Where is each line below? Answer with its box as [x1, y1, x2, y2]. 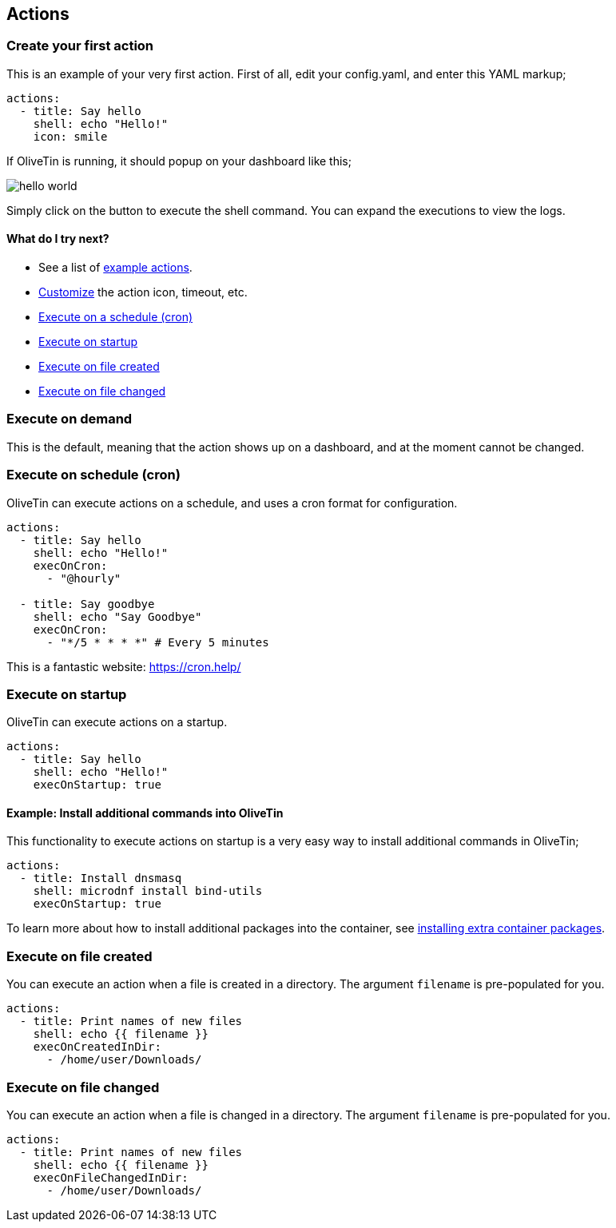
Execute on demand [6, 411, 133, 427]
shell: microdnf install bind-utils [33, 884, 263, 898]
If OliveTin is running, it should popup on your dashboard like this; [6, 153, 352, 168]
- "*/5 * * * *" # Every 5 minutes [46, 635, 269, 649]
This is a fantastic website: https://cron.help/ [6, 659, 241, 674]
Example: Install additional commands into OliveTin [6, 805, 284, 820]
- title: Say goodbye [19, 597, 155, 610]
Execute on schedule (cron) [6, 467, 181, 483]
